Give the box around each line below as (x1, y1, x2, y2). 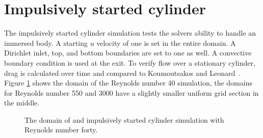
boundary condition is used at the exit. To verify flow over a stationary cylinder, (4, 57, 255, 68)
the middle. (4, 97, 40, 108)
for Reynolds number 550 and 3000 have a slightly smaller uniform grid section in (4, 87, 259, 98)
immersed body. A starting (4, 37, 88, 48)
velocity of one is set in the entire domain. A (96, 37, 236, 48)
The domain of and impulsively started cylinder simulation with (24, 114, 224, 125)
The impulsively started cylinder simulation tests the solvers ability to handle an (4, 27, 256, 38)
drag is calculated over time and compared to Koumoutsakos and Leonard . (4, 67, 241, 78)
